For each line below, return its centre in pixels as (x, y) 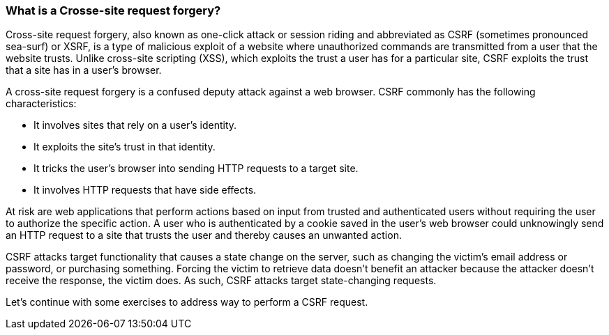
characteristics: (41, 104)
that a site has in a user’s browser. (84, 70)
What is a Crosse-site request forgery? (113, 10)
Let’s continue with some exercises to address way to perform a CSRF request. (187, 302)
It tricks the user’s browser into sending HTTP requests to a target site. (196, 169)
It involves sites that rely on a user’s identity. (135, 125)
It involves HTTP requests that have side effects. (145, 190)
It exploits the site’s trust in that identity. (125, 147)
